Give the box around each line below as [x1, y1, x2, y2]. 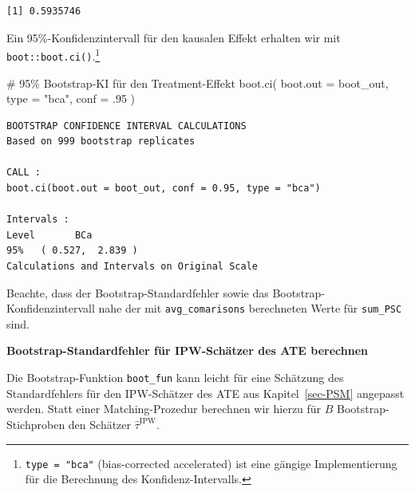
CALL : [6, 167, 41, 179]
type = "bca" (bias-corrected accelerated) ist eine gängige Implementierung [25, 455, 397, 471]
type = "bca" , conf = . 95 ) [6, 90, 136, 107]
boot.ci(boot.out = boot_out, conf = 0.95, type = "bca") [6, 183, 321, 195]
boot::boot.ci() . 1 [6, 45, 101, 64]
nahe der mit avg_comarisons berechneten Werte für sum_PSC [98, 300, 402, 317]
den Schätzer [68, 415, 132, 432]
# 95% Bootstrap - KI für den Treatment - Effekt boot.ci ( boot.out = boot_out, [6, 74, 389, 91]
